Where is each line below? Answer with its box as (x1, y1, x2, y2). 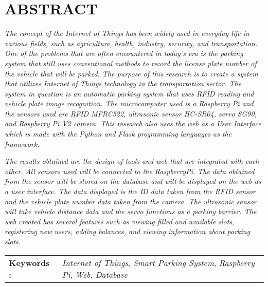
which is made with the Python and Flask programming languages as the (5, 128, 232, 139)
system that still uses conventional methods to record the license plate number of (5, 58, 257, 68)
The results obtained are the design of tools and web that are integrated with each (5, 156, 259, 166)
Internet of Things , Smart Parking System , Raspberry (62, 256, 255, 269)
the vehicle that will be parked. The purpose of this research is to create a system (5, 68, 258, 79)
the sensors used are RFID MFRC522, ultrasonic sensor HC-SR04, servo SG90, (5, 108, 257, 119)
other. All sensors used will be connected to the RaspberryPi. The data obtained (5, 165, 255, 176)
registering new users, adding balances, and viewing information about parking (5, 226, 251, 237)
